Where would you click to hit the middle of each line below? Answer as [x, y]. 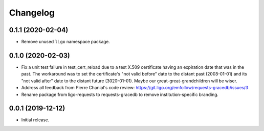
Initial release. [35, 120]
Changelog [32, 13]
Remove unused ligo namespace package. [66, 42]
